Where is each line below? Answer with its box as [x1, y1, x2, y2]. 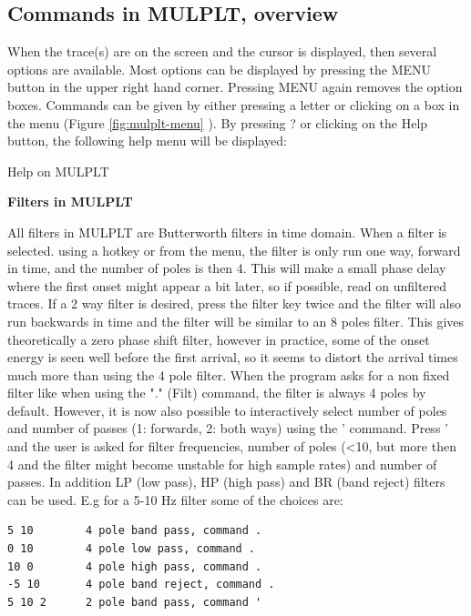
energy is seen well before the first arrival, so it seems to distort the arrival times [7, 348, 458, 367]
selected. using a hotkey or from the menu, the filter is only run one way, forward [7, 240, 461, 259]
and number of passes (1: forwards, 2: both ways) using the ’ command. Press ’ [7, 419, 448, 438]
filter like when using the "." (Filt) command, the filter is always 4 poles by [7, 383, 426, 402]
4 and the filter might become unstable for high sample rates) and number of [7, 454, 437, 473]
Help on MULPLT [7, 161, 109, 180]
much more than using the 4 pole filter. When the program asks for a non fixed [7, 365, 450, 384]
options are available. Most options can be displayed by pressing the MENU [7, 59, 432, 78]
